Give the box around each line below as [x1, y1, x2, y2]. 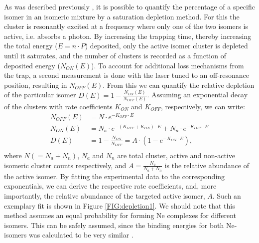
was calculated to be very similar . [28, 230, 133, 240]
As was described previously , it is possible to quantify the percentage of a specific [4, 1, 255, 11]
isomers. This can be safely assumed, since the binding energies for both [4, 220, 224, 230]
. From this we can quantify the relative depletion [103, 79, 255, 90]
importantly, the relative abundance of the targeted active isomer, [4, 191, 205, 201]
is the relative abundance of [164, 160, 249, 170]
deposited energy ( [4, 60, 60, 70]
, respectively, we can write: [161, 101, 245, 111]
